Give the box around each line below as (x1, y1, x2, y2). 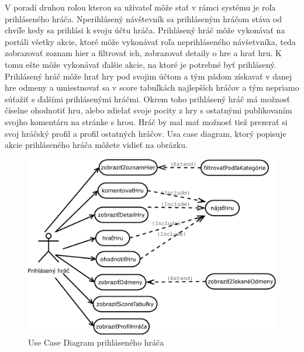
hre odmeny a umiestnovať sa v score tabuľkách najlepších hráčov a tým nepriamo (5, 81, 299, 94)
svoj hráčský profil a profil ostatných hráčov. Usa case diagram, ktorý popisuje (5, 127, 286, 139)
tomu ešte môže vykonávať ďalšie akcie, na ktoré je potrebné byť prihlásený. (5, 58, 277, 70)
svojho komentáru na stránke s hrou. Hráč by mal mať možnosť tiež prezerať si (5, 115, 288, 127)
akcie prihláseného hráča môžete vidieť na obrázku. (5, 139, 188, 151)
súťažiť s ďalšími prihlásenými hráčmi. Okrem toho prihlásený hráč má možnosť (5, 92, 290, 105)
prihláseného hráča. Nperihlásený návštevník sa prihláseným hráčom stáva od (5, 12, 282, 25)
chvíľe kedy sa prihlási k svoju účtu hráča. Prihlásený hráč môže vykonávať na (5, 24, 285, 36)
